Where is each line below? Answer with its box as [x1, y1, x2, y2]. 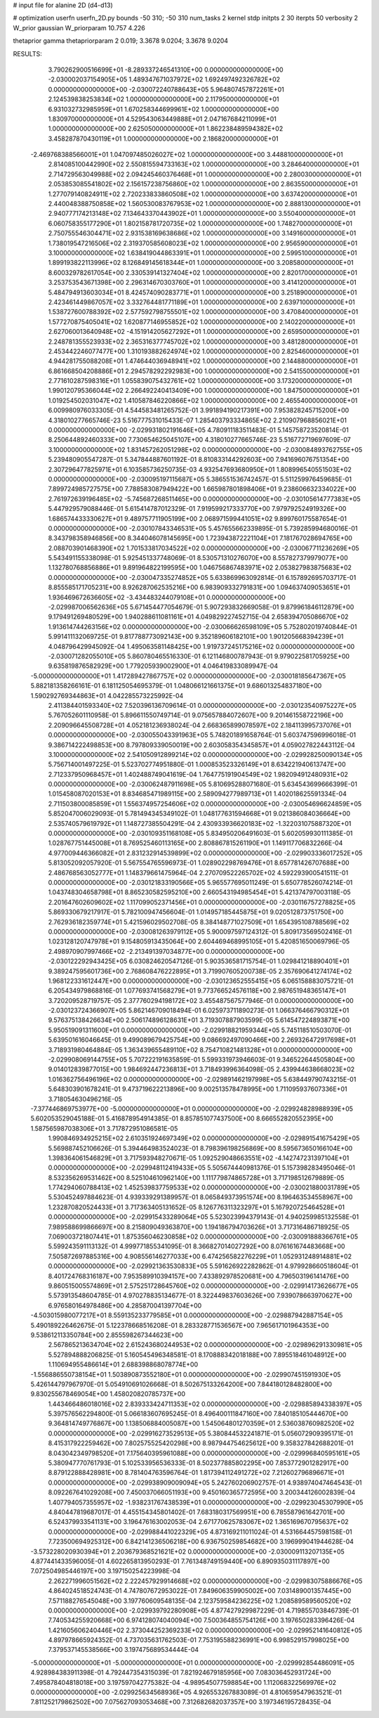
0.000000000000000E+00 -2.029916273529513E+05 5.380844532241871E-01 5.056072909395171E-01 [48, 1429, 354, 1438]
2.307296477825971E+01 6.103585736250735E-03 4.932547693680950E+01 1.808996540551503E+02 [48, 465, 352, 474]
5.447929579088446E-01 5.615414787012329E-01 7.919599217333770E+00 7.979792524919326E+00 [48, 505, 347, 513]
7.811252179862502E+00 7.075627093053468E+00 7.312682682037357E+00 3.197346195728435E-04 [30, 1698, 332, 1706]
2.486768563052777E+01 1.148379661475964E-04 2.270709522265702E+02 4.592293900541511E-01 [48, 868, 349, 877]
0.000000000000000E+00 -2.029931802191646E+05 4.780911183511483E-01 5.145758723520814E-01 [48, 426, 349, 434]
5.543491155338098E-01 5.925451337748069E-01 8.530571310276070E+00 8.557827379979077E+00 [48, 554, 348, 562]
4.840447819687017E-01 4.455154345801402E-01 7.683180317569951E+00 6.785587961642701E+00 [48, 1508, 345, 1516]
